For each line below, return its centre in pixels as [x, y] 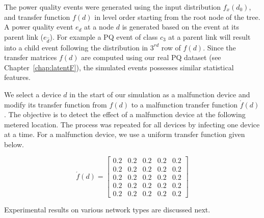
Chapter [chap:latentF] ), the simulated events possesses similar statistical [119, 67]
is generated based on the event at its [180, 27]
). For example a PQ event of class [104, 36]
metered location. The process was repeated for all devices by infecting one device [132, 124]
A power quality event [39, 27]
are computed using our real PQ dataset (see [151, 57]
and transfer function [37, 17]
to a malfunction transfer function [184, 104]
